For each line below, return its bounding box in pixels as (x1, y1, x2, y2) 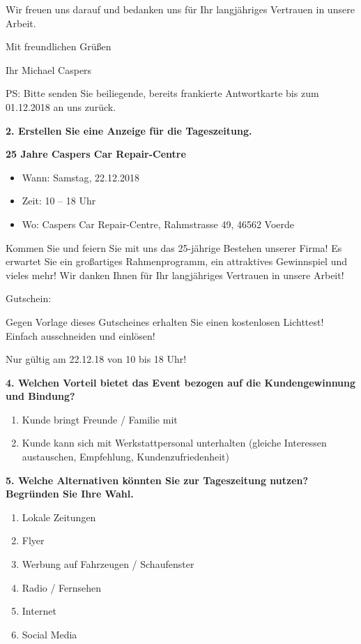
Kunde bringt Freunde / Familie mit (22, 412, 178, 426)
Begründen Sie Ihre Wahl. (6, 486, 134, 501)
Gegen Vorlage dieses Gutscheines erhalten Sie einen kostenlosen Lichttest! (6, 314, 324, 329)
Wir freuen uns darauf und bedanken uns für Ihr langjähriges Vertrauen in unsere (6, 2, 355, 16)
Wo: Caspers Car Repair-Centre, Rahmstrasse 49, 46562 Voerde (22, 216, 295, 231)
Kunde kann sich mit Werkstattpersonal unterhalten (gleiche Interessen (22, 435, 327, 450)
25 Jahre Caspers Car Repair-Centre (6, 147, 186, 161)
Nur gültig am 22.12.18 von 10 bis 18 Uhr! (6, 352, 187, 366)
